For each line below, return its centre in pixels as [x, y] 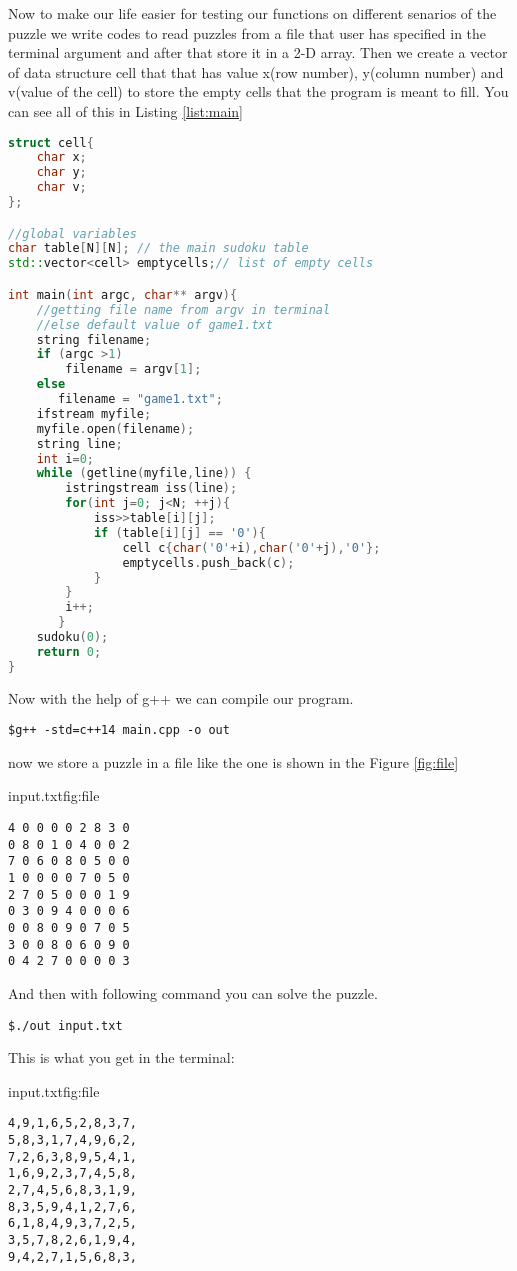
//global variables [72, 233]
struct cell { [51, 142]
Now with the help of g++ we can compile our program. [181, 697]
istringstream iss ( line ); [151, 488]
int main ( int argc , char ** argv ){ [123, 294]
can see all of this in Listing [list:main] [126, 110]
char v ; [61, 187]
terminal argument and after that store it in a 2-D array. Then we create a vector [258, 52]
